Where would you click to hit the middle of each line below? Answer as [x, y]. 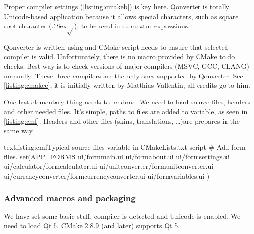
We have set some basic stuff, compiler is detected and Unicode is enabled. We [122, 216]
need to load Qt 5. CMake [43, 225]
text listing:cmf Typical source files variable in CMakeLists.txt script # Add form [125, 147]
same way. [19, 130]
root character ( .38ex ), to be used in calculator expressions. [97, 26]
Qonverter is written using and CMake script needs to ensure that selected [116, 46]
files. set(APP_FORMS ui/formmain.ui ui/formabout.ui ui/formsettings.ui [117, 156]
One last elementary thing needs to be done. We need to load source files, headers [127, 101]
